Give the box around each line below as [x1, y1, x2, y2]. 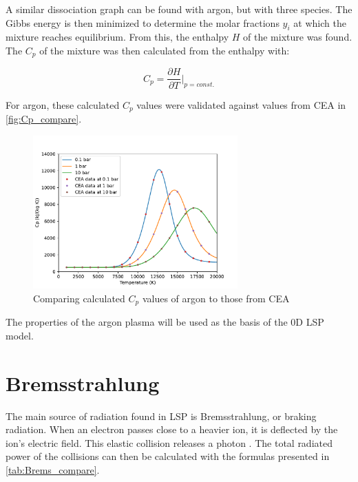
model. [6, 328, 34, 342]
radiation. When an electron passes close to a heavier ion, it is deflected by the [6, 422, 338, 437]
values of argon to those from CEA [142, 291, 290, 305]
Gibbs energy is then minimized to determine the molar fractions [6, 15, 280, 30]
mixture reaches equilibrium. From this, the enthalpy [6, 30, 229, 44]
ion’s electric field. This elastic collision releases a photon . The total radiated [6, 435, 333, 450]
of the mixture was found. [243, 30, 352, 44]
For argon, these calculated [6, 97, 120, 112]
